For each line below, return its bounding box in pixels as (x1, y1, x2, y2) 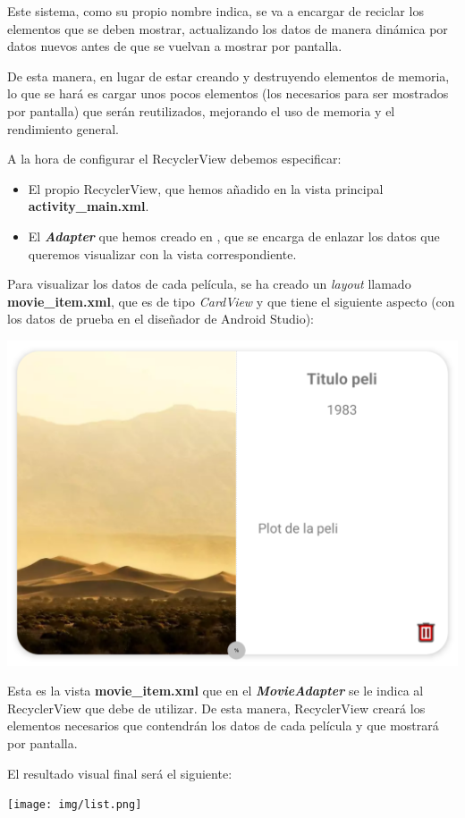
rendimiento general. (7, 119, 119, 138)
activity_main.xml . (28, 197, 149, 215)
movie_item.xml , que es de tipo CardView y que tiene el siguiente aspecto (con (7, 291, 455, 310)
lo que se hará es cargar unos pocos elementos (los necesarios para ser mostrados (7, 84, 449, 103)
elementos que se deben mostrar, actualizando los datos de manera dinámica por (7, 19, 448, 38)
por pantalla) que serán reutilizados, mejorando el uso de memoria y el (7, 101, 395, 120)
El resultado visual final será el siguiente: (7, 763, 232, 782)
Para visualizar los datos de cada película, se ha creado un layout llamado (7, 274, 411, 293)
